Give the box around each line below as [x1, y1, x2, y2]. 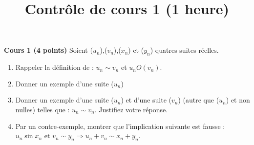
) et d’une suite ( [121, 95, 171, 105]
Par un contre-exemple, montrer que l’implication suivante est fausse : [15, 121, 225, 131]
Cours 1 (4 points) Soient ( [4, 45, 93, 55]
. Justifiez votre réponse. [94, 104, 168, 114]
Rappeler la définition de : [15, 62, 94, 72]
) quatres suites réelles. [150, 45, 219, 55]
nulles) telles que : [15, 104, 70, 114]
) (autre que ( [178, 95, 219, 105]
